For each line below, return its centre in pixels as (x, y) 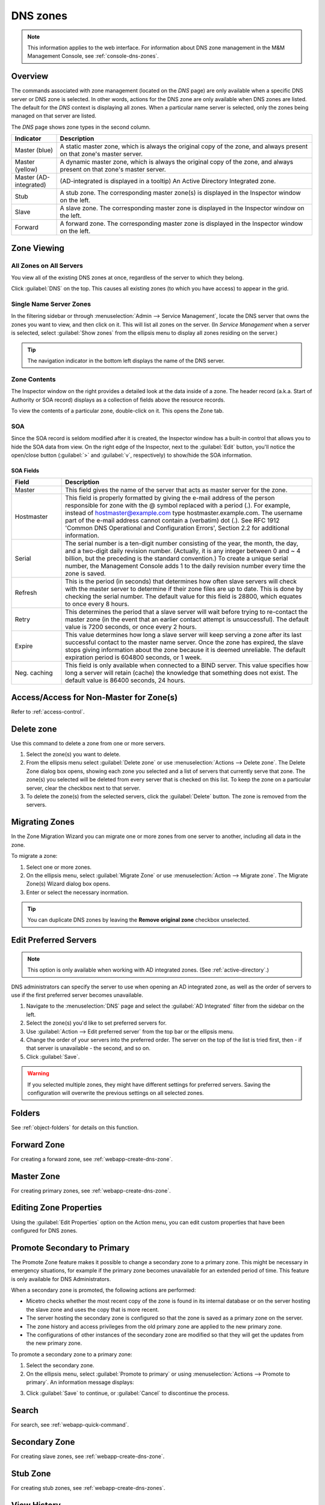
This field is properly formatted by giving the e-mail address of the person (170, 498)
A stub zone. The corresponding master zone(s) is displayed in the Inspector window (180, 193)
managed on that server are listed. (54, 116)
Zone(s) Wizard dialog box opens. (68, 884)
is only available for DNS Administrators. (61, 1279)
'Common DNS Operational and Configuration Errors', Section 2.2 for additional (177, 528)
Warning (38, 1073)
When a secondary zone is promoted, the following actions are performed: (104, 1290)
